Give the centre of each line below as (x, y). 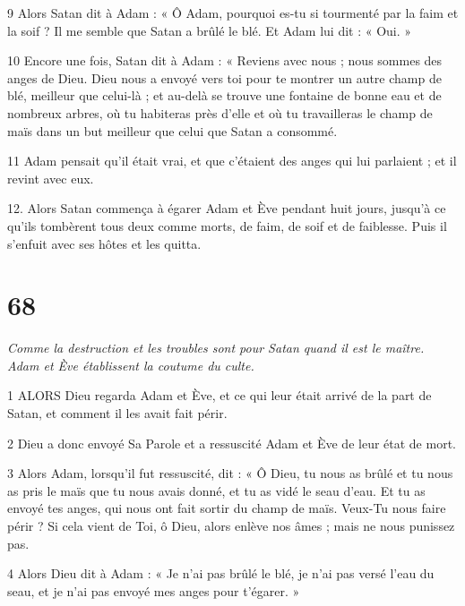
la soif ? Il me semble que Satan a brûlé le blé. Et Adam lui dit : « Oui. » (210, 30)
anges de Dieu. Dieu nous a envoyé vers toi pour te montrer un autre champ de (224, 77)
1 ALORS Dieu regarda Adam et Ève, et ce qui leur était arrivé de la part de (220, 395)
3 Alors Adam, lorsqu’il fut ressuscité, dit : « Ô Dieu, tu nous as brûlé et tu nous (230, 473)
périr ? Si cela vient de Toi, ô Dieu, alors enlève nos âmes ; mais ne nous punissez (231, 525)
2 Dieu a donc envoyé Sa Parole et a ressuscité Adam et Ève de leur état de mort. (232, 443)
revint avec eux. (51, 178)
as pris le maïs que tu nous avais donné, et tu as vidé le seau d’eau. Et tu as (216, 490)
